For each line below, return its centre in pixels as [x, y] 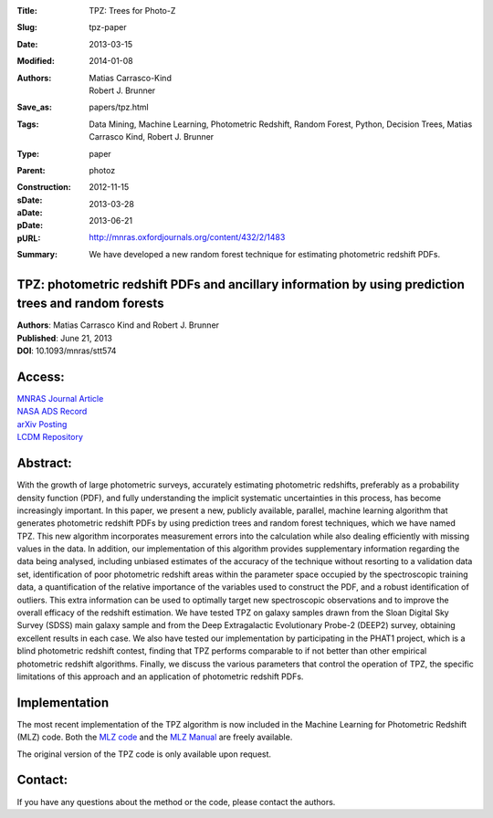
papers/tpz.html [119, 107]
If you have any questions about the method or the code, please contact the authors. [176, 802]
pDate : [30, 225]
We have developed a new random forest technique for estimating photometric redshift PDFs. [265, 254]
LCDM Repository [50, 437]
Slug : [27, 27]
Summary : [37, 254]
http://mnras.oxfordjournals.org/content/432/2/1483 [187, 237]
